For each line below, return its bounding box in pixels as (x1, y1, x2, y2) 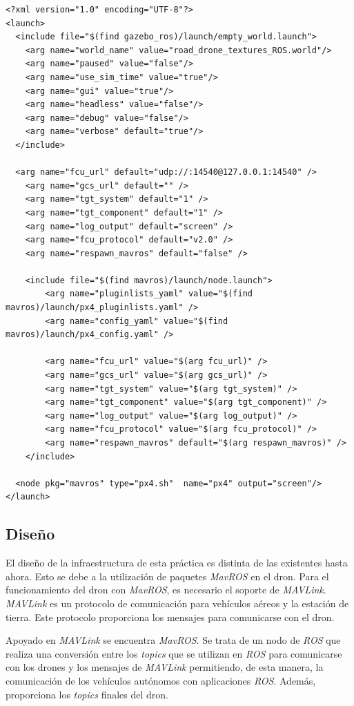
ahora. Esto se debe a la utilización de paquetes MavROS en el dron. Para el (6, 569, 329, 583)
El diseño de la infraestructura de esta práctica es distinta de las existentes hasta (6, 555, 348, 570)
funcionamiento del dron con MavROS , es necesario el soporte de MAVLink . (6, 582, 326, 597)
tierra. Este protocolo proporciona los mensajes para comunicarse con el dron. (6, 609, 335, 624)
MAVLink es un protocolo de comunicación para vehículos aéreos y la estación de (6, 595, 349, 610)
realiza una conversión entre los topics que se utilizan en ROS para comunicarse (6, 646, 342, 660)
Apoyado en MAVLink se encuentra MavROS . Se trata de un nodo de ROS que (6, 633, 341, 647)
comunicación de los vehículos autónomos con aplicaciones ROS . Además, (6, 673, 316, 687)
